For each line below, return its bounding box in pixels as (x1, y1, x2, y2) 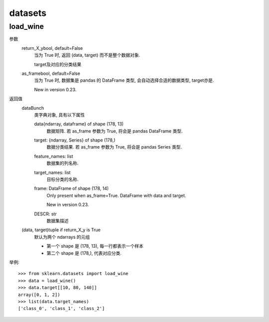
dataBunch (21, 105, 44, 111)
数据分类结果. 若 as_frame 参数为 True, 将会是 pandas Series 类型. (46, 144, 182, 150)
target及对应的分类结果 (34, 61, 82, 67)
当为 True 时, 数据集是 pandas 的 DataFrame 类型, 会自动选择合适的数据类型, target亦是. (34, 77, 214, 83)
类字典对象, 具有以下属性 (34, 112, 85, 118)
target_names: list (34, 169, 71, 175)
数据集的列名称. (46, 160, 79, 166)
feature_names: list (34, 153, 73, 159)
